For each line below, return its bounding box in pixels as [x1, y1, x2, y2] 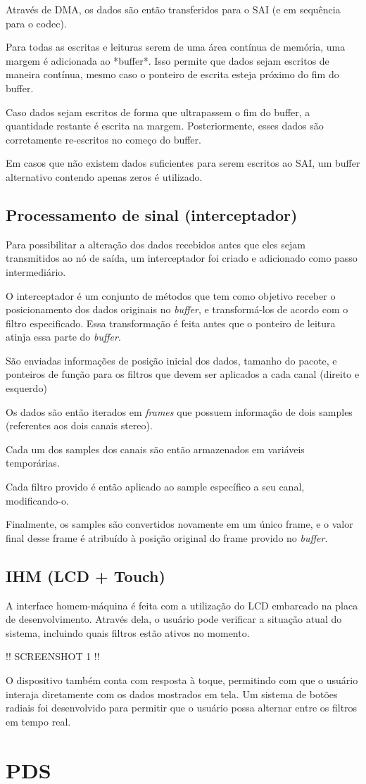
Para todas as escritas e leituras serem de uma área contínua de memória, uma [6, 39, 346, 54]
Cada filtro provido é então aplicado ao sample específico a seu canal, [6, 479, 305, 494]
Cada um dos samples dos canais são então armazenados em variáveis [6, 441, 305, 456]
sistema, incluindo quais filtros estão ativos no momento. [6, 625, 250, 640]
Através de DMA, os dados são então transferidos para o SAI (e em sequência [6, 2, 341, 16]
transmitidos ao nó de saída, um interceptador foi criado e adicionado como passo [6, 251, 358, 265]
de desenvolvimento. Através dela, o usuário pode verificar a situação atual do [6, 612, 342, 626]
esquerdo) [6, 381, 47, 396]
